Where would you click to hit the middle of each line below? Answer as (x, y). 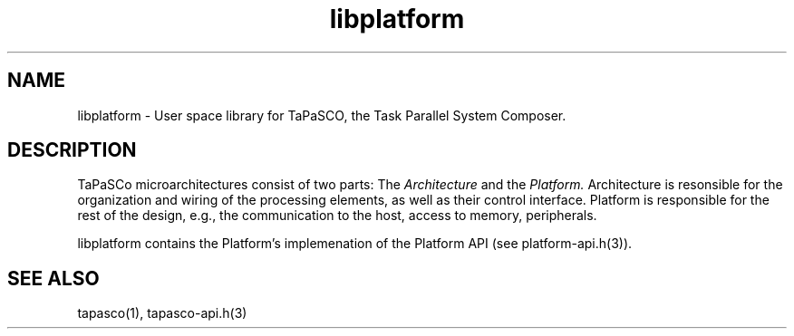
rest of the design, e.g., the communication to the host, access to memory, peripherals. (337, 216)
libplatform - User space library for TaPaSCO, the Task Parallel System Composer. (322, 115)
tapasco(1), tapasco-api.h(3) (162, 313)
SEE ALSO (53, 278)
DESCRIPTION (72, 150)
